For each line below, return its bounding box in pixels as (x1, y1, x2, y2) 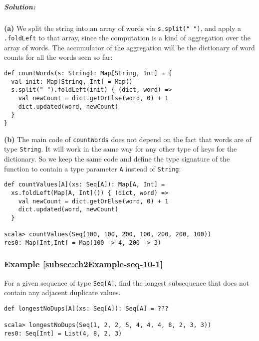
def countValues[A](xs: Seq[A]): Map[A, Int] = (4, 181, 165, 188)
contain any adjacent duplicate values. (4, 287, 121, 298)
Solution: (4, 1, 35, 11)
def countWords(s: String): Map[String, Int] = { (4, 70, 172, 77)
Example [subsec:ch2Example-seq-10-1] (4, 258, 163, 270)
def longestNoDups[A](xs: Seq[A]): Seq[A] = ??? (4, 305, 169, 312)
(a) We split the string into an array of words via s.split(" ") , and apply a (4, 22, 241, 33)
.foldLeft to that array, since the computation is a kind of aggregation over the (4, 32, 251, 43)
